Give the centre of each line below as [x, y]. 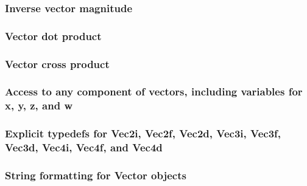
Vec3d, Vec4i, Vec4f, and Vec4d [84, 147]
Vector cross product [57, 64]
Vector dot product [53, 36]
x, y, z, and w [39, 105]
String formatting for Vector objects [96, 175]
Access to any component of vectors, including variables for [154, 91]
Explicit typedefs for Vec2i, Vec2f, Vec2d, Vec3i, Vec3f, [143, 133]
